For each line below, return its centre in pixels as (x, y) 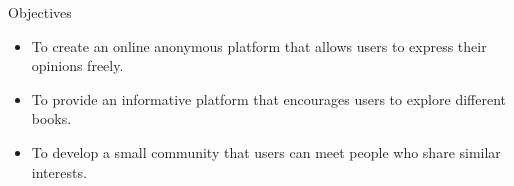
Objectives (40, 12)
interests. (59, 171)
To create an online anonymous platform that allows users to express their (259, 45)
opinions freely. (77, 65)
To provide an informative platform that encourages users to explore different (268, 98)
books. (51, 118)
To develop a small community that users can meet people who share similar (266, 151)
